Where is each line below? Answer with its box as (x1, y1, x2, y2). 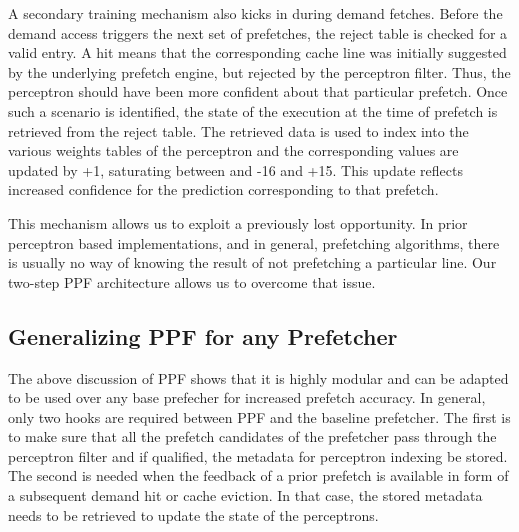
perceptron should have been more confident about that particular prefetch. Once (8, 81, 508, 102)
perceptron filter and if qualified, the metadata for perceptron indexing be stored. (8, 445, 508, 466)
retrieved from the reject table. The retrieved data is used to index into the (8, 120, 469, 141)
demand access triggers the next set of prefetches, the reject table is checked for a (8, 22, 508, 43)
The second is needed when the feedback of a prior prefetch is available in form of (8, 465, 509, 486)
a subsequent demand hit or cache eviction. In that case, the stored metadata (8, 485, 483, 506)
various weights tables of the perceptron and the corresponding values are (8, 140, 459, 161)
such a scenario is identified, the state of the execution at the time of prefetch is (8, 100, 498, 121)
